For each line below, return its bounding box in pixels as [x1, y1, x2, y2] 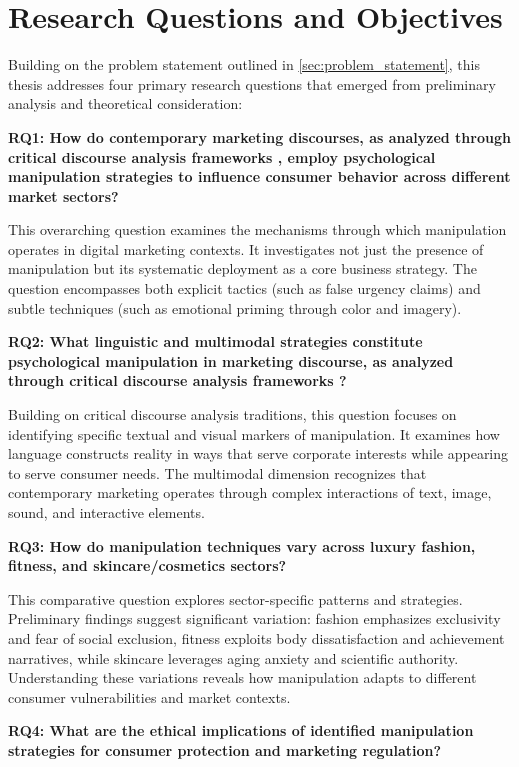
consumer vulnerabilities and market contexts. [8, 686, 291, 707]
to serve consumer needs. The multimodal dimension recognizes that [8, 462, 427, 483]
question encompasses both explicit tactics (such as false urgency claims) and [8, 278, 481, 299]
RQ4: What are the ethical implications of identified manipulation [8, 720, 474, 741]
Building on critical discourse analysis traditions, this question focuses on [8, 404, 457, 425]
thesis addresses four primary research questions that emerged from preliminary [8, 73, 496, 94]
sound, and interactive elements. [8, 502, 205, 522]
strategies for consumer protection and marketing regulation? [8, 739, 442, 760]
